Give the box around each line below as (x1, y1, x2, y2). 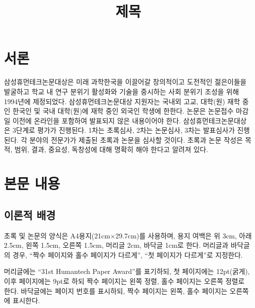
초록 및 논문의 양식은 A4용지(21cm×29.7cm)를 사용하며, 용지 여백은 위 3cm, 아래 (4, 230, 252, 240)
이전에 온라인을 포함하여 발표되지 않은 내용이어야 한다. (12, 115, 181, 125)
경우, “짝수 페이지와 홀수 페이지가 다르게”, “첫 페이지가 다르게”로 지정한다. (12, 249, 243, 260)
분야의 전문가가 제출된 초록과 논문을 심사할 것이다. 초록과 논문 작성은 (29, 134, 243, 145)
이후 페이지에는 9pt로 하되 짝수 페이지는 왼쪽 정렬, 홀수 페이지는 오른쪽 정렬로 (4, 276, 245, 286)
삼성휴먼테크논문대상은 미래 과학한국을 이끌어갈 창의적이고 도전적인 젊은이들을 (4, 77, 247, 87)
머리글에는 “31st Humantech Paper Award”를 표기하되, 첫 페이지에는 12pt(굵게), (4, 266, 250, 276)
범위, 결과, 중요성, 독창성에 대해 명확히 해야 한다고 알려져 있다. (14, 144, 208, 154)
